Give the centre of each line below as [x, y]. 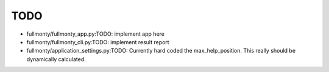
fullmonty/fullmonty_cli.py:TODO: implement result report [98, 42]
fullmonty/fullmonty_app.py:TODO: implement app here [95, 34]
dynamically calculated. [56, 59]
